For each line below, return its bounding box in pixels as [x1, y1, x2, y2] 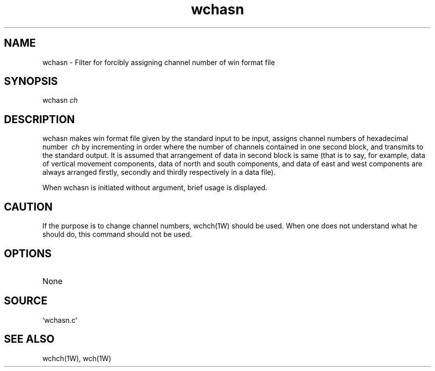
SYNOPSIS [4, 75, 58, 88]
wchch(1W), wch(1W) [42, 354, 112, 363]
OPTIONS [4, 247, 52, 260]
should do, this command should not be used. [42, 230, 192, 239]
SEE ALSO [4, 333, 55, 346]
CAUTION [4, 200, 53, 213]
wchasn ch [42, 96, 78, 105]
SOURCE [4, 295, 48, 307]
